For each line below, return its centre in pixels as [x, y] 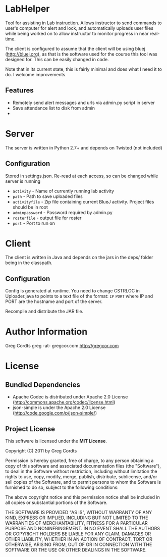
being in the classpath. [29, 263]
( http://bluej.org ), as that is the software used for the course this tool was [81, 54]
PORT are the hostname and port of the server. [54, 301]
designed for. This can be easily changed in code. [57, 59]
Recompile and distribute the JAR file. [44, 312]
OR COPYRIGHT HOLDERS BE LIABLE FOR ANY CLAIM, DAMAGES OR [78, 534]
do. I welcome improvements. [36, 74]
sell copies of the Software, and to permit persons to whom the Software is [83, 482]
